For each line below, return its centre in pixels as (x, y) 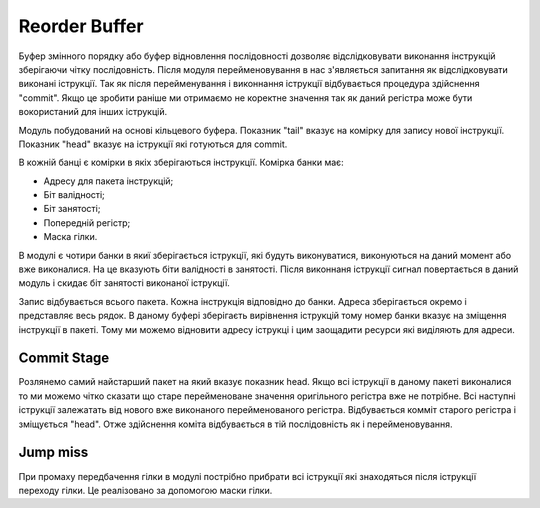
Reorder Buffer (81, 26)
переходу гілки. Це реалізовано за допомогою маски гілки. (145, 490)
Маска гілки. (70, 237)
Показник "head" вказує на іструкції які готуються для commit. (153, 144)
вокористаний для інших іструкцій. (93, 112)
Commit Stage (64, 358)
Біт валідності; (74, 195)
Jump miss (53, 452)
